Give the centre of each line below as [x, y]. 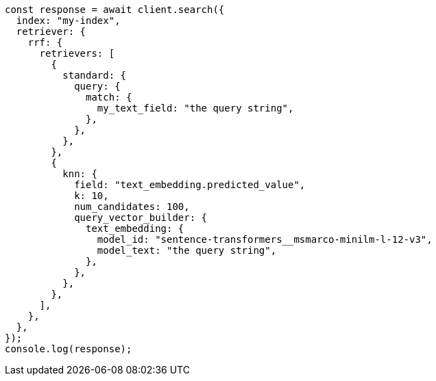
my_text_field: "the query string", [195, 108]
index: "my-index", [68, 21]
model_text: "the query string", [187, 250]
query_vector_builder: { [141, 218]
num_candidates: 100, [132, 207]
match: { [109, 97]
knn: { [80, 174]
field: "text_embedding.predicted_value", [190, 185]
